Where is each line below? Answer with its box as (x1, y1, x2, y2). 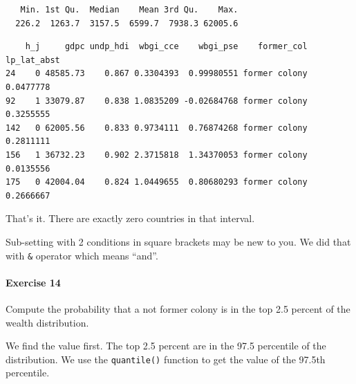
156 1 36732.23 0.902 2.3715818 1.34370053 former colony (6, 149, 308, 160)
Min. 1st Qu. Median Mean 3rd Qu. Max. (20, 5, 238, 15)
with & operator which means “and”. (6, 248, 158, 262)
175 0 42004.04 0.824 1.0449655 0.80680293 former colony (6, 177, 308, 188)
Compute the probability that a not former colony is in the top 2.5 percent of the (6, 301, 350, 316)
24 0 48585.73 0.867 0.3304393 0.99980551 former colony (6, 68, 308, 79)
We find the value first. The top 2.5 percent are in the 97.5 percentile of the (6, 338, 326, 353)
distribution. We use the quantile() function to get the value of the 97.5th (6, 351, 326, 366)
